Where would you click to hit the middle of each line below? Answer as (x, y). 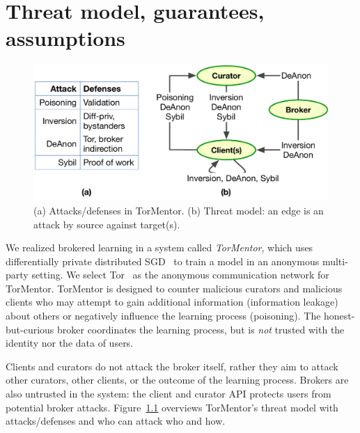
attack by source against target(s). (107, 224)
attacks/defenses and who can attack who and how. (116, 421)
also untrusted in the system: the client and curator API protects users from (169, 394)
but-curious (30, 329)
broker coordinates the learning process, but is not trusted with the (201, 329)
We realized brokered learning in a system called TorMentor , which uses (159, 247)
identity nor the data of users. (70, 343)
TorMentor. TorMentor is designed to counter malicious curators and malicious (174, 288)
